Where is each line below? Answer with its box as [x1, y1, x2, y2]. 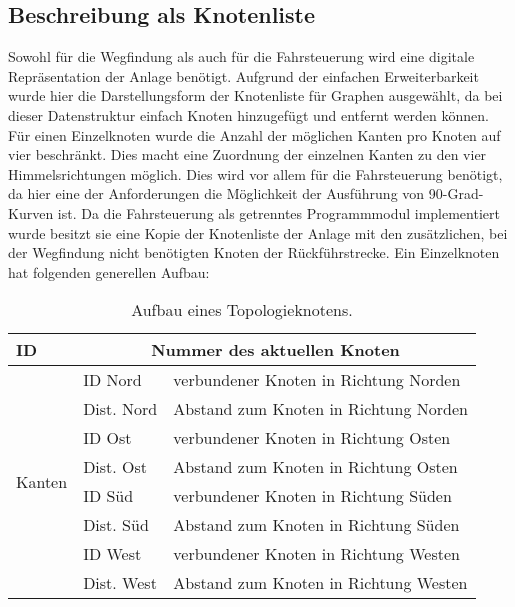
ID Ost [83, 426, 132, 450]
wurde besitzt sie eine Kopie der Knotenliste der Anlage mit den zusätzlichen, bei [8, 222, 508, 243]
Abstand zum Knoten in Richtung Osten [173, 455, 458, 479]
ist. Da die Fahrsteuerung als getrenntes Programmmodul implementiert [57, 202, 500, 223]
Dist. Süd [83, 513, 149, 537]
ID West [83, 542, 142, 566]
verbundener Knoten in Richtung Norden [173, 368, 461, 392]
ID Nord [83, 368, 142, 392]
